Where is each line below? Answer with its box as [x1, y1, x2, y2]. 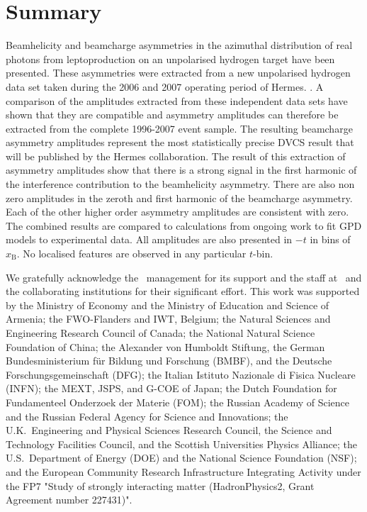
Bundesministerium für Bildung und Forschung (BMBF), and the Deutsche [6, 353, 332, 368]
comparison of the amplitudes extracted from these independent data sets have [6, 93, 348, 108]
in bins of [310, 232, 351, 247]
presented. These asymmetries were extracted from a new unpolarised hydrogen [6, 65, 351, 80]
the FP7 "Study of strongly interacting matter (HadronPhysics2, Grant [6, 478, 315, 493]
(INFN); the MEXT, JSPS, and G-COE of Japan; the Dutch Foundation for [6, 381, 337, 396]
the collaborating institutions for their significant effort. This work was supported [6, 284, 360, 299]
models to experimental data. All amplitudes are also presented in [6, 232, 293, 247]
